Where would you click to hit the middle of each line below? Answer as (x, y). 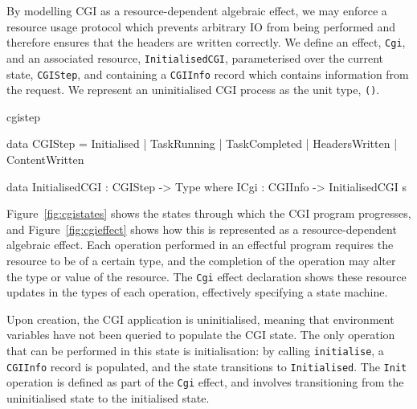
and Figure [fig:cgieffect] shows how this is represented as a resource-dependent (202, 229)
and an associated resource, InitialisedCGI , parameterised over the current (195, 57)
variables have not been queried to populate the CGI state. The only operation (201, 335)
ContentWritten (45, 159)
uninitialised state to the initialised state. (108, 397)
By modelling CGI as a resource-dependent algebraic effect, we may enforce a (197, 10)
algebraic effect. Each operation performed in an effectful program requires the (200, 245)
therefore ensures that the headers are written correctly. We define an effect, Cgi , (206, 42)
